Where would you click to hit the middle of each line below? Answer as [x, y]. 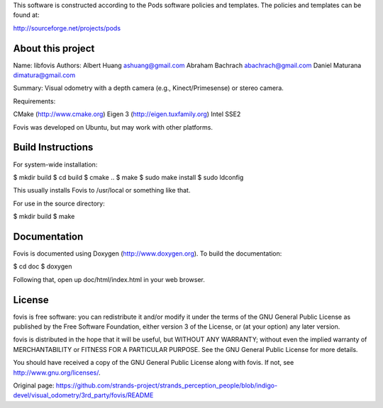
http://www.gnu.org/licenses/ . [57, 373]
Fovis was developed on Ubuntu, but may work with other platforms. [113, 127]
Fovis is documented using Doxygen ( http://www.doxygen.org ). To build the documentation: [148, 254]
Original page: [34, 385]
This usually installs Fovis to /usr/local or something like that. [102, 191]
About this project [54, 49]
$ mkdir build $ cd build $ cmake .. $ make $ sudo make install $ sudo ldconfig [128, 177]
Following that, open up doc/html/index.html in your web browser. [109, 279]
